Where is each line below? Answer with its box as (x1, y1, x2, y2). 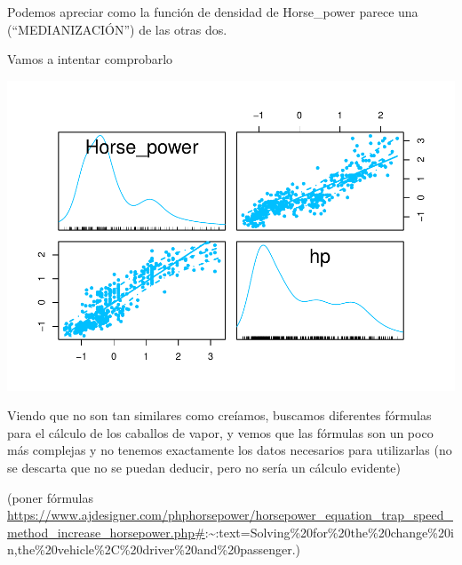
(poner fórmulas (7, 488, 94, 506)
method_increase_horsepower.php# (7, 522, 205, 541)
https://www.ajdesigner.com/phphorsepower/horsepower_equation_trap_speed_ (7, 505, 453, 524)
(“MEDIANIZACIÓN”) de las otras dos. (7, 20, 227, 38)
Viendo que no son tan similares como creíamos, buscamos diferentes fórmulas (7, 406, 432, 425)
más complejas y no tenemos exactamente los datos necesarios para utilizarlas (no (7, 441, 452, 459)
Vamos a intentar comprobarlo (7, 50, 173, 68)
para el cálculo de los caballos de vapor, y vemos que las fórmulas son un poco (7, 423, 434, 442)
